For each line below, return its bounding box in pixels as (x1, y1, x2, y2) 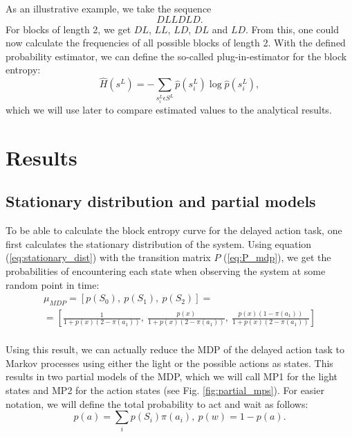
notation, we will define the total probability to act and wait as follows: (6, 396, 308, 411)
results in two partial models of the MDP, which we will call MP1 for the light (6, 369, 338, 384)
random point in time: (6, 277, 100, 292)
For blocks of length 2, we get (6, 21, 131, 36)
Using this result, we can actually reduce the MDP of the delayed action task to (6, 342, 344, 357)
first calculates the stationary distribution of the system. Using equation (6, 236, 312, 251)
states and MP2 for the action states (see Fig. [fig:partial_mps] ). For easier (6, 382, 324, 397)
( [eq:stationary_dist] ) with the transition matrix (6, 250, 211, 265)
